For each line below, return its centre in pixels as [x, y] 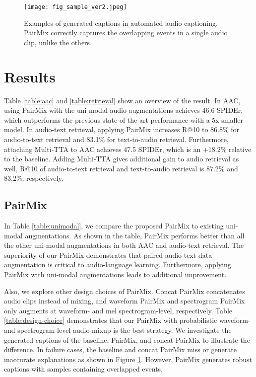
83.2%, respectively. [34, 178]
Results [30, 76]
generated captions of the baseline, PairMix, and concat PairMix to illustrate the [127, 339]
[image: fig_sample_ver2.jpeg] [75, 7]
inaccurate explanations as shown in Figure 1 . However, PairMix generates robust [128, 359]
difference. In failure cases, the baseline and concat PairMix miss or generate [120, 349]
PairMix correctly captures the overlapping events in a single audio [126, 33]
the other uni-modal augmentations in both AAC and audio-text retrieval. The [124, 245]
